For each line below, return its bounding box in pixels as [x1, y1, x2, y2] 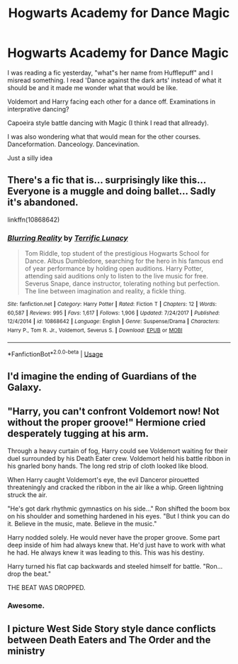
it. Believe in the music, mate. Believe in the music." [7, 519, 157, 528]
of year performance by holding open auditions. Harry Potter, [24, 264, 203, 273]
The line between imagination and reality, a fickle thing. [24, 287, 186, 295]
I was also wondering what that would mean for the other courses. [7, 132, 201, 141]
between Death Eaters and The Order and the [7, 633, 211, 646]
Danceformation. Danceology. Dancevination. [7, 140, 140, 148]
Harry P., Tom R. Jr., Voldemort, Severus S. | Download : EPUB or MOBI [7, 327, 183, 334]
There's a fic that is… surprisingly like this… [7, 174, 207, 186]
